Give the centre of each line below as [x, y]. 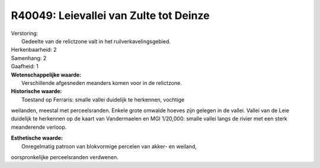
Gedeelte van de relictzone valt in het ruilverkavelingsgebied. [96, 41]
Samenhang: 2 [29, 58]
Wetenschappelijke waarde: [46, 75]
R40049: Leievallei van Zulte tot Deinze [110, 15]
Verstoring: [25, 33]
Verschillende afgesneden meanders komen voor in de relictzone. [102, 83]
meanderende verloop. [39, 127]
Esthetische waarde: [37, 138]
